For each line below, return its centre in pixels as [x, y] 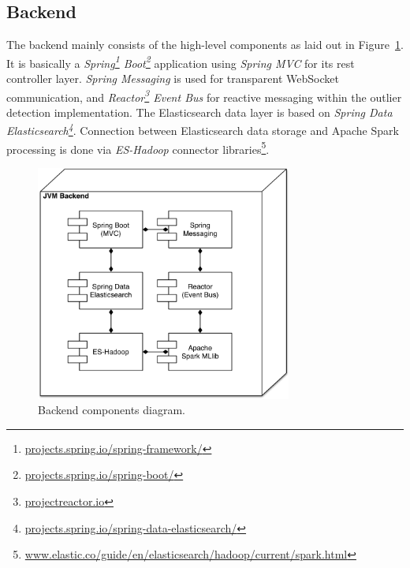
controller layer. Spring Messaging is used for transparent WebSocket [173, 78]
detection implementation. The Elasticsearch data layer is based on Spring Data [199, 112]
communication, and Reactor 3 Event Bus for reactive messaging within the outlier [204, 95]
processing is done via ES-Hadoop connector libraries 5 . [138, 148]
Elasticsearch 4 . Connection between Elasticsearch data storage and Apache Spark [203, 129]
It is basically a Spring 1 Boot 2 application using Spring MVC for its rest [181, 62]
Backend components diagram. [112, 410]
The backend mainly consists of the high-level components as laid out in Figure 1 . [205, 45]
